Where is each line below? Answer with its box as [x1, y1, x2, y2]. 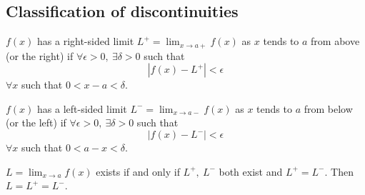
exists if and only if [96, 164, 180, 179]
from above [311, 34, 360, 49]
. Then [324, 164, 354, 179]
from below [304, 101, 353, 116]
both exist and [219, 164, 283, 179]
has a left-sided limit [37, 101, 127, 116]
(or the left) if [6, 115, 66, 130]
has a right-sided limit [37, 34, 134, 49]
